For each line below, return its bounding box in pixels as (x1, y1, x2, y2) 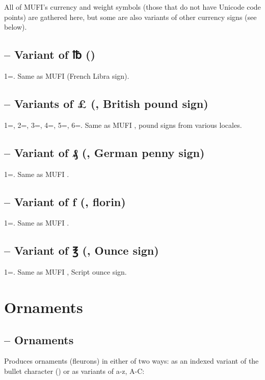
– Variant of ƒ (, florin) (4, 193, 126, 209)
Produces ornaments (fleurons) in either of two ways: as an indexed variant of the (4, 355, 259, 366)
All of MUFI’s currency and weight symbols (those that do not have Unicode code (4, 2, 261, 12)
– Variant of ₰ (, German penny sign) (4, 144, 205, 160)
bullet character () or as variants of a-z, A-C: (4, 365, 145, 376)
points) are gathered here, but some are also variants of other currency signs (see (4, 11, 257, 22)
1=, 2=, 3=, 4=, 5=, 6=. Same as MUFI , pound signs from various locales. (4, 119, 242, 130)
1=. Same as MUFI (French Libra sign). (4, 70, 129, 81)
